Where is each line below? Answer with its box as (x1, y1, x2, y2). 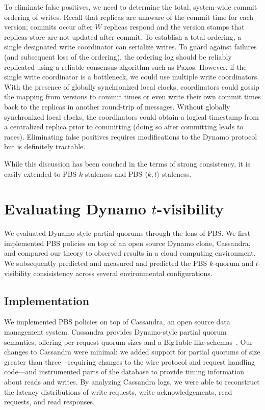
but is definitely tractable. (4, 141, 86, 152)
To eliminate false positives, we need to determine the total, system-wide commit (4, 2, 257, 12)
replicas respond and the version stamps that (104, 21, 245, 32)
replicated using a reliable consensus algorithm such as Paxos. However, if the (4, 61, 247, 72)
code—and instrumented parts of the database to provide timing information (4, 366, 244, 377)
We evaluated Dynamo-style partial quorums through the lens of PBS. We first (4, 228, 251, 238)
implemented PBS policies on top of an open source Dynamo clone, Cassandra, (4, 237, 251, 248)
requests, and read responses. (4, 396, 95, 407)
